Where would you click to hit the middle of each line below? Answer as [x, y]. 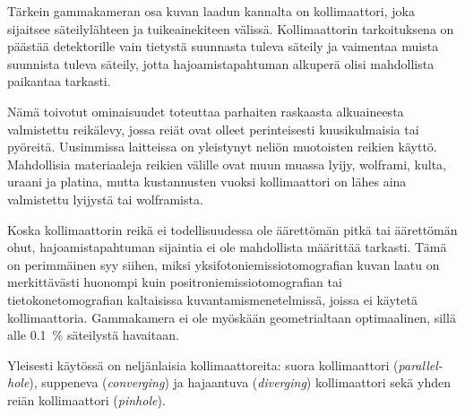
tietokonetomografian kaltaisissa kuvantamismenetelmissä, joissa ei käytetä [212, 299]
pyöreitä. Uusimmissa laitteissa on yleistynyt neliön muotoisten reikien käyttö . [222, 147]
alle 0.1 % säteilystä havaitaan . [93, 335]
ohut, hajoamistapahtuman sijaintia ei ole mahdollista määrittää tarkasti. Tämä [227, 247]
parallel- [420, 364]
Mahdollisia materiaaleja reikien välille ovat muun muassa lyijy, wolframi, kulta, [227, 164]
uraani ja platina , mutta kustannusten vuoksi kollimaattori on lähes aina [207, 182]
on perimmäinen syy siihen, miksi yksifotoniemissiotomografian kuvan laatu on [224, 264]
